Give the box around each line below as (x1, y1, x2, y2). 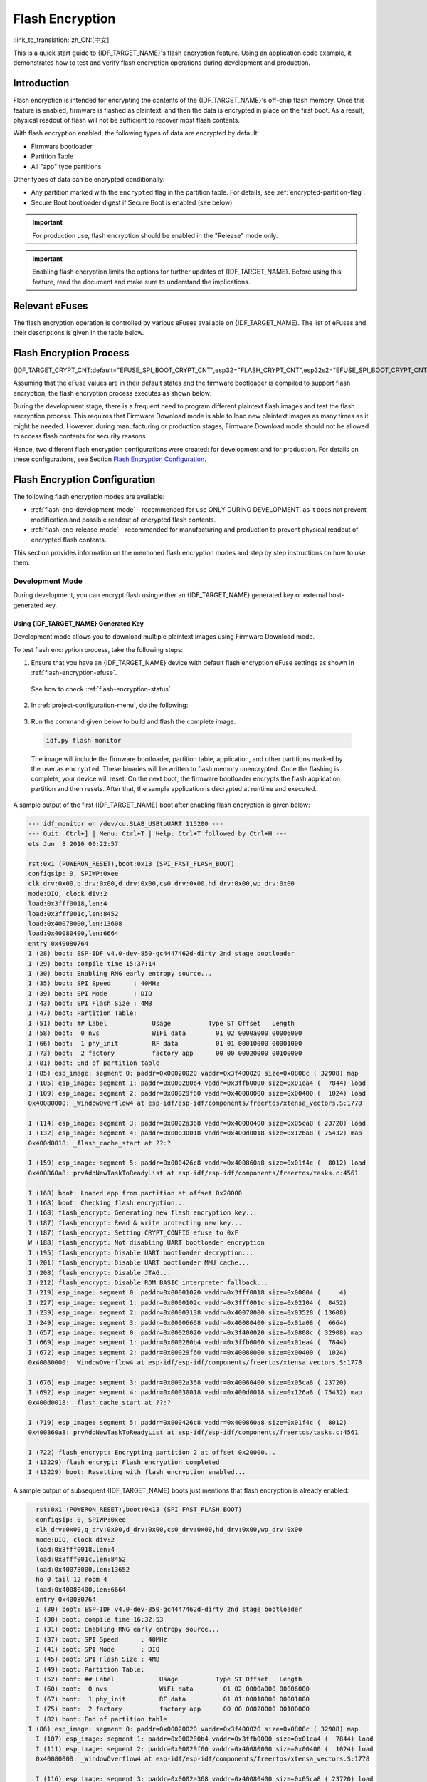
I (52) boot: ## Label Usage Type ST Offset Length (36, 1675, 302, 1684)
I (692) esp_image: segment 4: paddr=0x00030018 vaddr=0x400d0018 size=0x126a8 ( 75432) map (28, 1389, 362, 1396)
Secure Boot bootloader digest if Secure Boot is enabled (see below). (31, 198, 235, 207)
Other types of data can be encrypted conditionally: (13, 175, 165, 183)
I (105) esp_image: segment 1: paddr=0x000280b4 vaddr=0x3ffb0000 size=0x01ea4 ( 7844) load (28, 1079, 367, 1087)
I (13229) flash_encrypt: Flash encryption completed (28, 1458, 220, 1466)
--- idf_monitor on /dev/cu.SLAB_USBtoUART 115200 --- (28, 820, 223, 828)
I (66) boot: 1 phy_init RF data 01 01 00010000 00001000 (28, 1039, 302, 1047)
